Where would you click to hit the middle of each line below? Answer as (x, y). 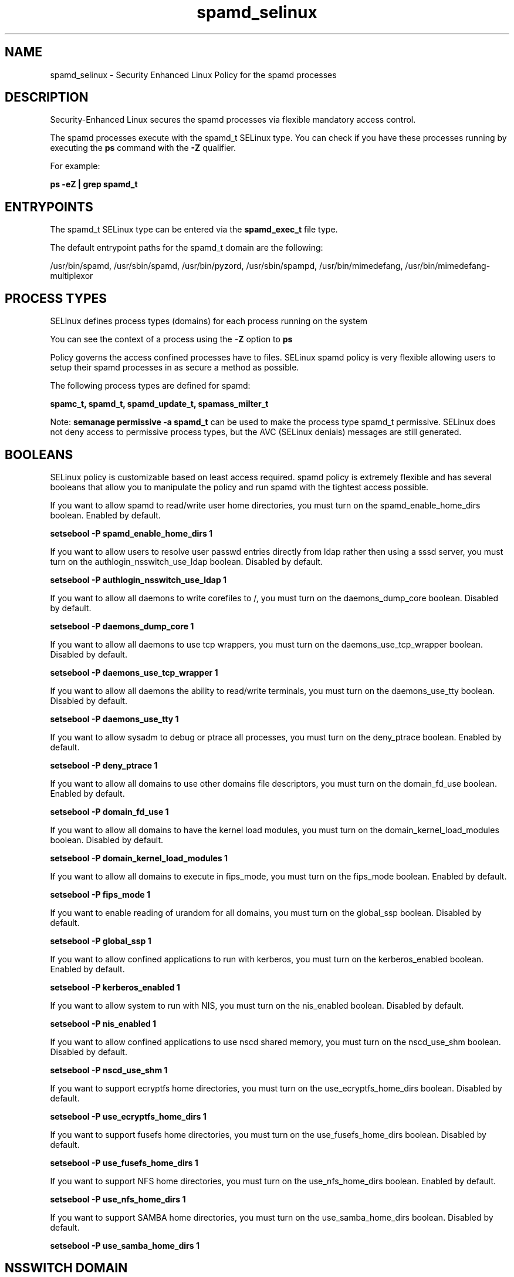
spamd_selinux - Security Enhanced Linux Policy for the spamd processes (193, 75)
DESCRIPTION (47, 97)
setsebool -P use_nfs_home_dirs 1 (118, 1199)
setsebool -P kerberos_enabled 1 (115, 987)
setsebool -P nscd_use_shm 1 (109, 1070)
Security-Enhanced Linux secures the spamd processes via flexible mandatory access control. (233, 120)
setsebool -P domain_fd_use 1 (109, 811)
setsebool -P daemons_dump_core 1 (122, 626)
